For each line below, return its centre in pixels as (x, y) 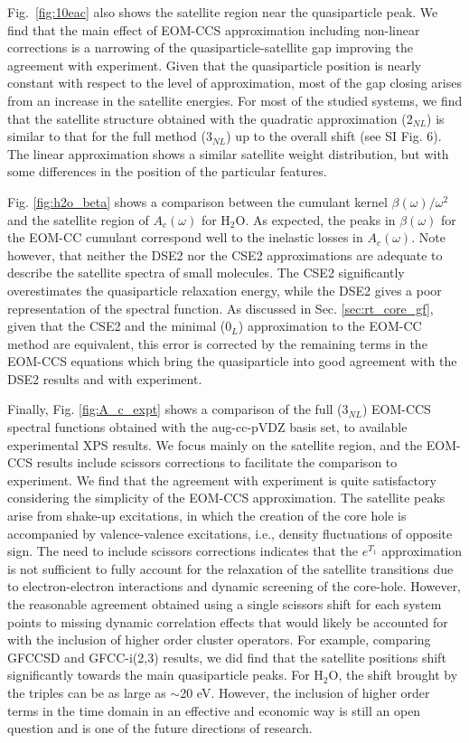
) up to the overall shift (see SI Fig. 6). (334, 136)
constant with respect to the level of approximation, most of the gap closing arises (234, 83)
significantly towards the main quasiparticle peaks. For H (165, 675)
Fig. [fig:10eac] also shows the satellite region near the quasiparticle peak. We (223, 12)
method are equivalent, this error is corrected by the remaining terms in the (217, 343)
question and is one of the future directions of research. (160, 728)
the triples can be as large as (87, 692)
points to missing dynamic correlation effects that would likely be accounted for (228, 621)
